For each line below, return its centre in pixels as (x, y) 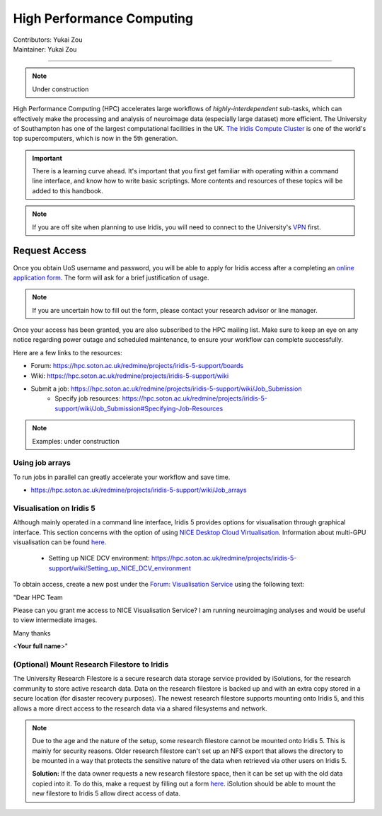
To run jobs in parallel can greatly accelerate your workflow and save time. (122, 477)
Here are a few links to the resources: (68, 352)
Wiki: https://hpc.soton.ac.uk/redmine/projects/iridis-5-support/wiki (130, 376)
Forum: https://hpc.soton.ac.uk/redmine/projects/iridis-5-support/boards (137, 366)
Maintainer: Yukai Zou (45, 49)
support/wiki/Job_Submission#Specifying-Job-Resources (139, 408)
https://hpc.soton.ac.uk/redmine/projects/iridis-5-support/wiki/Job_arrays (139, 490)
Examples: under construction (76, 441)
